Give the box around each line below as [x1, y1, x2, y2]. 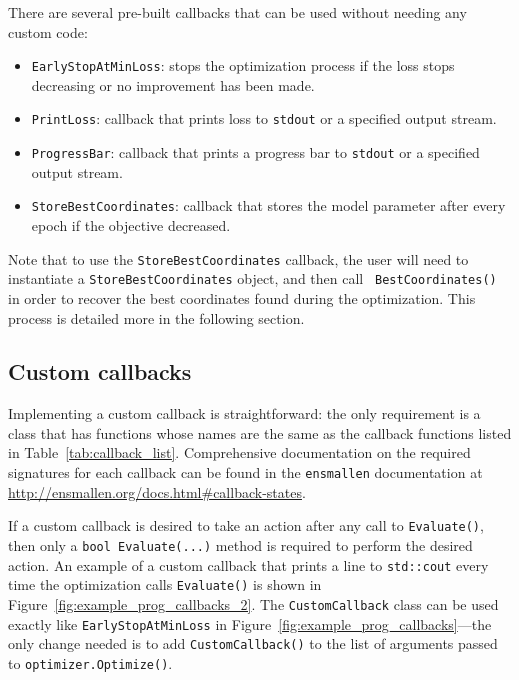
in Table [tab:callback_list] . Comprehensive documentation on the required [8, 442, 471, 463]
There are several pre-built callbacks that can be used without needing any [8, 2, 467, 22]
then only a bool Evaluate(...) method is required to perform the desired [8, 534, 473, 555]
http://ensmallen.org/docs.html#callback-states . [8, 481, 306, 502]
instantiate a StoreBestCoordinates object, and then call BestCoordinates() [8, 268, 497, 289]
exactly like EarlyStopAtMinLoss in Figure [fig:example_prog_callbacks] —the [8, 613, 492, 634]
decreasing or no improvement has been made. [31, 74, 315, 95]
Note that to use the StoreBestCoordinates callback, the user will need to [8, 248, 469, 269]
